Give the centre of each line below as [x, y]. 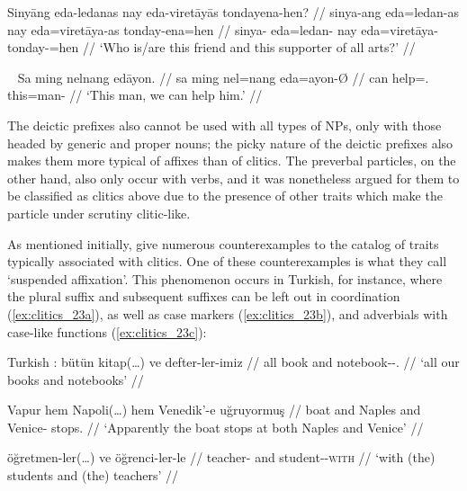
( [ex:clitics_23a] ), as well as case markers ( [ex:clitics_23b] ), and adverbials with [228, 313]
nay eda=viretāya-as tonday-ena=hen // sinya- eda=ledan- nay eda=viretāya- [223, 29]
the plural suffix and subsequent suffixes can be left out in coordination [204, 296]
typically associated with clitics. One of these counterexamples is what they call [227, 261]
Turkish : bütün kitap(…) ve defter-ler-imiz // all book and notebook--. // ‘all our [233, 362]
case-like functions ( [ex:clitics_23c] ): [107, 331]
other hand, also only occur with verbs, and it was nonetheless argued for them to [233, 178]
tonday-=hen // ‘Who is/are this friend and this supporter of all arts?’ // [211, 47]
